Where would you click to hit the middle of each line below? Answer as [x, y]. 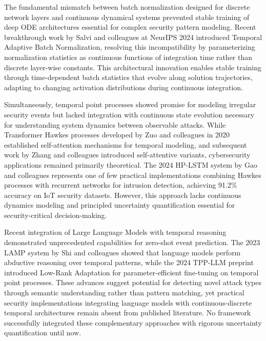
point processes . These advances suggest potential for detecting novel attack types [133, 282]
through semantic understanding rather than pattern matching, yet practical [124, 293]
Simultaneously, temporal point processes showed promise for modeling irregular [130, 104]
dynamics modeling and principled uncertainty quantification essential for [120, 205]
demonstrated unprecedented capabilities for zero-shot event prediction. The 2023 [132, 242]
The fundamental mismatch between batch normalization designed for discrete [127, 7]
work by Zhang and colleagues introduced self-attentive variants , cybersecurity [127, 155]
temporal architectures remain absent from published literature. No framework [128, 313]
